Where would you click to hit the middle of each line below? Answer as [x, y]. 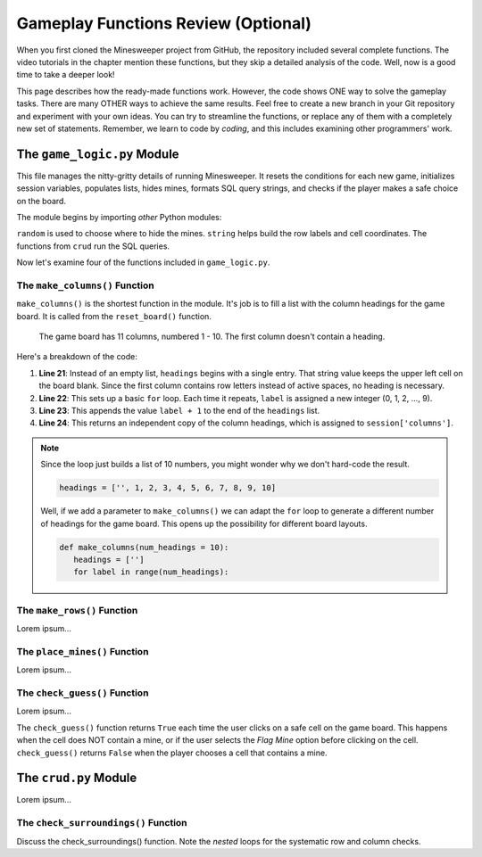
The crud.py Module [77, 778]
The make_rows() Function [77, 610]
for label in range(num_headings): [151, 572]
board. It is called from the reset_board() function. [114, 316]
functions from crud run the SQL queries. [93, 246]
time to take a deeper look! [66, 75]
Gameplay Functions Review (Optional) [164, 23]
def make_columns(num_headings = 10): [144, 547]
